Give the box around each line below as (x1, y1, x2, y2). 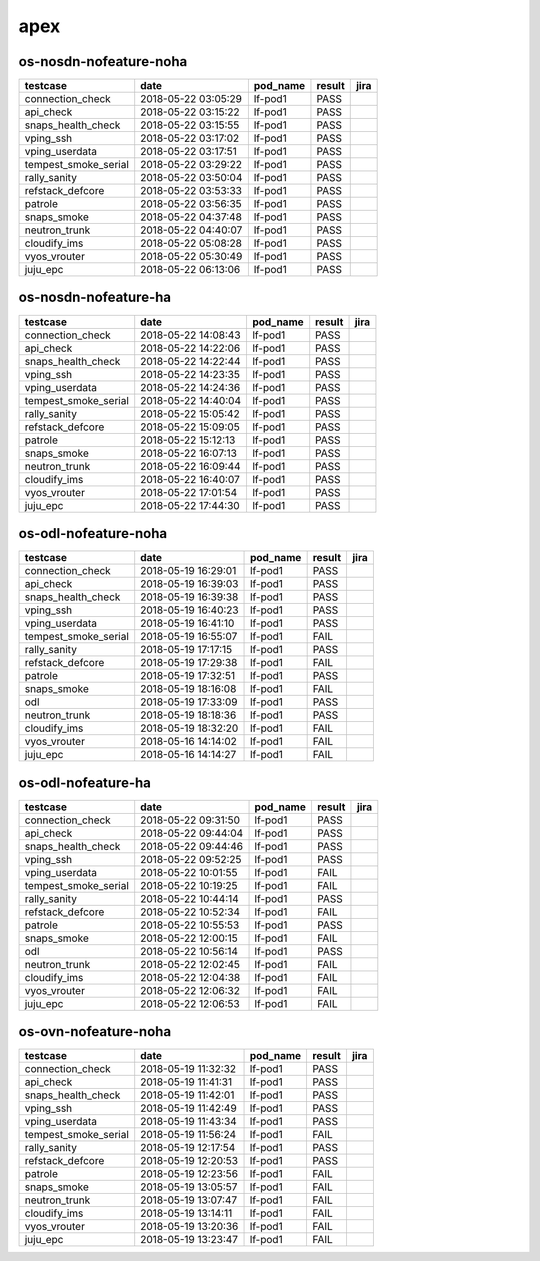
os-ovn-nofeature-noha (18, 1023, 172, 1040)
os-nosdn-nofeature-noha (18, 53, 188, 70)
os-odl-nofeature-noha (18, 525, 168, 542)
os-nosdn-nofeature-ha (18, 289, 172, 306)
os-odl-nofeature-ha (18, 774, 152, 791)
